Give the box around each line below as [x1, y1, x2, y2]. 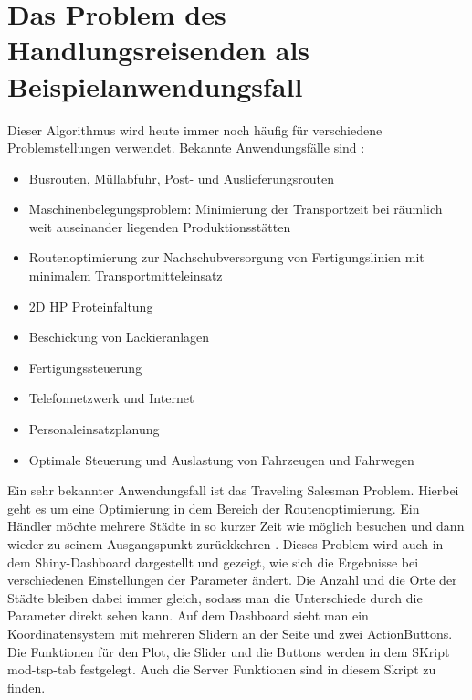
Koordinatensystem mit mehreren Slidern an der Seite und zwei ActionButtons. [7, 623, 453, 642]
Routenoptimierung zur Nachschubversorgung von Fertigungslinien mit [28, 248, 425, 267]
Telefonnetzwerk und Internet [28, 388, 194, 408]
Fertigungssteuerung [28, 357, 142, 377]
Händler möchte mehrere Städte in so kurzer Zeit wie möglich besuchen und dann [7, 516, 465, 536]
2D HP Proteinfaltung [28, 296, 153, 315]
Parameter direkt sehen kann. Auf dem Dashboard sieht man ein [7, 606, 369, 625]
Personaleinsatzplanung [28, 419, 160, 439]
